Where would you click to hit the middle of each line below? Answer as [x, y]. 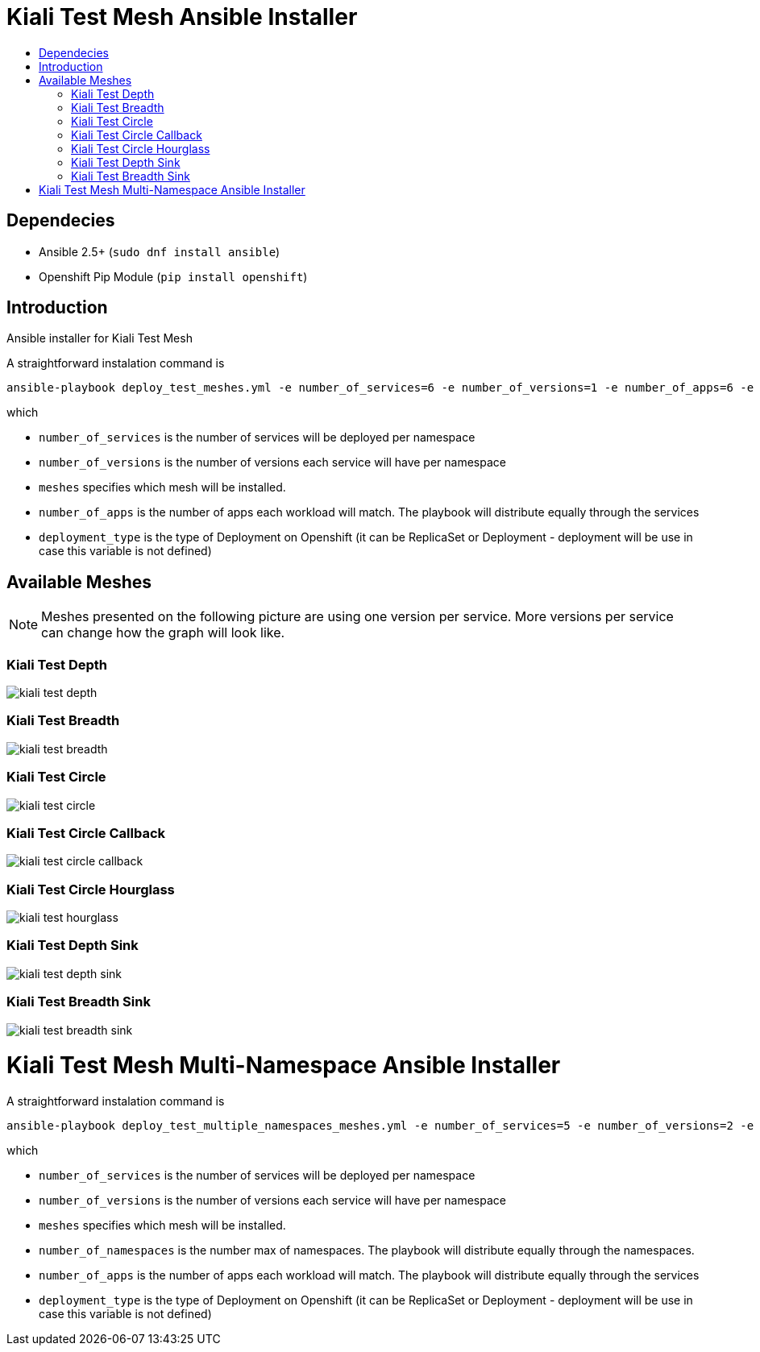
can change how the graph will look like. [163, 633]
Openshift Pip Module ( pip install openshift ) [173, 276]
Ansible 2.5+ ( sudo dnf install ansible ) [160, 251]
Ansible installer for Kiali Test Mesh [100, 338]
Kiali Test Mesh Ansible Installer [182, 17]
